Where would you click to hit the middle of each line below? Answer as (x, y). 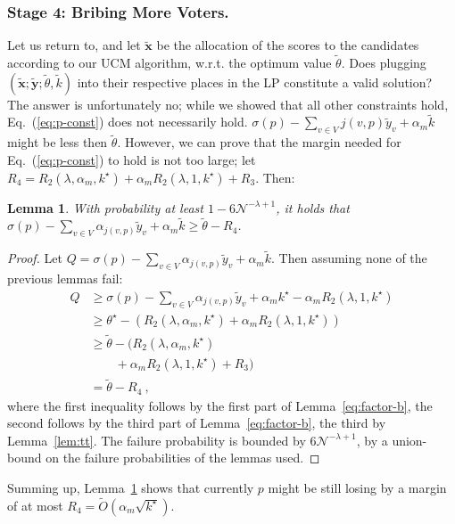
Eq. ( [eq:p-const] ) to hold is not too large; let (132, 160)
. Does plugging (384, 63)
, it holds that (313, 207)
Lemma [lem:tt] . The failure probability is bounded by (157, 440)
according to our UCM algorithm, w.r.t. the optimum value (170, 63)
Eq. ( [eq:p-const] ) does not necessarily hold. (128, 122)
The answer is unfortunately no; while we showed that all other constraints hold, (228, 104)
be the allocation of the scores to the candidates (288, 45)
